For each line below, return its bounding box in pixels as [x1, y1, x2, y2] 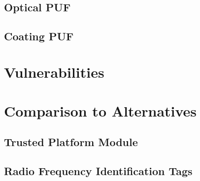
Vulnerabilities [4, 62, 104, 82]
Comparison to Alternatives [4, 100, 197, 121]
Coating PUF [4, 28, 74, 43]
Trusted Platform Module [4, 134, 138, 150]
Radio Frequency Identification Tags [4, 163, 193, 179]
